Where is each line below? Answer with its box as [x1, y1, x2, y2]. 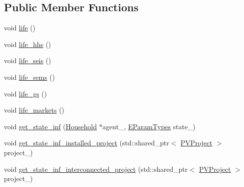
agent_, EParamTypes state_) [102, 121, 196, 131]
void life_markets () [4, 105, 65, 115]
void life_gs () [4, 88, 47, 98]
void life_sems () [4, 71, 55, 82]
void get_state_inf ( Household [4, 121, 97, 131]
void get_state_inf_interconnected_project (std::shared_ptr [4, 164, 188, 174]
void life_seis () [4, 55, 51, 66]
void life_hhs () [4, 39, 51, 49]
